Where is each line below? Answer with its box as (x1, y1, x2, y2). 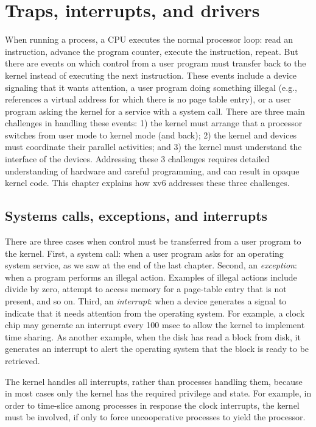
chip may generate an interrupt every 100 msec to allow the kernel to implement (5, 318, 305, 331)
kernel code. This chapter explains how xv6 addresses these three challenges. (5, 176, 290, 189)
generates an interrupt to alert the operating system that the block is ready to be (5, 342, 309, 355)
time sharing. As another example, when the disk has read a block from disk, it (5, 330, 301, 343)
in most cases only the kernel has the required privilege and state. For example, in (5, 387, 312, 400)
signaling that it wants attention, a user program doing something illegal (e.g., (5, 81, 297, 93)
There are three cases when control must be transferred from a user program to (5, 235, 301, 248)
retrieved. (5, 354, 40, 367)
